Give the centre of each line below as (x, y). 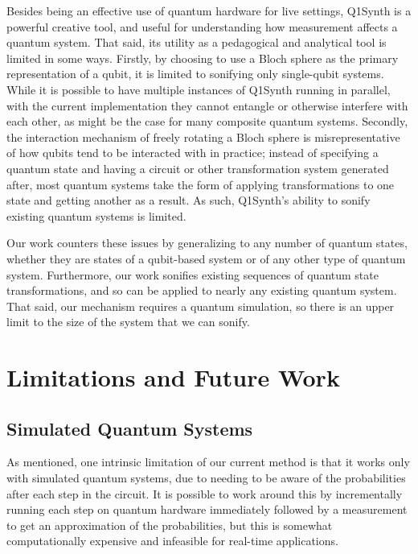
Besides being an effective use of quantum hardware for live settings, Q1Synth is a (209, 10)
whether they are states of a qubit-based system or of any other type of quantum (206, 258)
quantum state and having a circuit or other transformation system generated (198, 168)
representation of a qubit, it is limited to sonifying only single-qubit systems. (195, 74)
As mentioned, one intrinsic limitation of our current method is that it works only (208, 462)
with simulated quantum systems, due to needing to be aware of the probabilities (206, 478)
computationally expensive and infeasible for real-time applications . (172, 541)
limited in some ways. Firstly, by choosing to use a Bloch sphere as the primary (203, 58)
